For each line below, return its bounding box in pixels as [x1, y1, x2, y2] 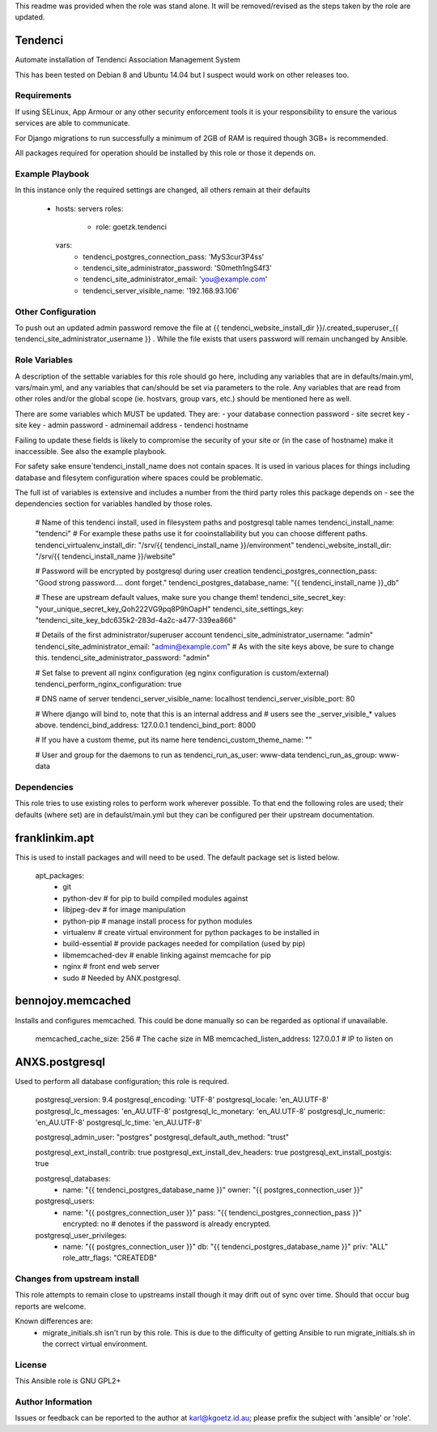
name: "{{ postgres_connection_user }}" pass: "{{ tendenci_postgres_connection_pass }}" [62, 1207, 363, 1217]
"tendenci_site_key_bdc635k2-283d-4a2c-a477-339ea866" [35, 615, 236, 624]
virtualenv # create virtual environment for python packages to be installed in [62, 928, 320, 937]
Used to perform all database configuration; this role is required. [15, 1076, 230, 1086]
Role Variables [15, 354, 73, 366]
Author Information [15, 1396, 93, 1407]
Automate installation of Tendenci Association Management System [15, 55, 240, 65]
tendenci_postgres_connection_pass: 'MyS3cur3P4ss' [83, 251, 265, 261]
